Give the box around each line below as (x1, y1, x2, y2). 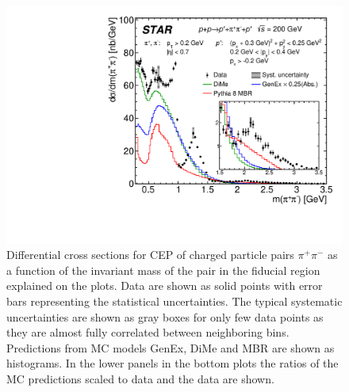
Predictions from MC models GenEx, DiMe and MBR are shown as (6, 339, 335, 356)
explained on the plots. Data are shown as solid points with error (6, 277, 323, 294)
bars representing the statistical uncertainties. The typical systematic (6, 293, 343, 310)
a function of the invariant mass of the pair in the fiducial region (6, 261, 320, 278)
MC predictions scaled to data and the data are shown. (6, 371, 274, 386)
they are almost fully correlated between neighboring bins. (6, 324, 290, 341)
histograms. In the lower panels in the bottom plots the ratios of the (6, 355, 339, 371)
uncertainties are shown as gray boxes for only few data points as (6, 308, 324, 325)
